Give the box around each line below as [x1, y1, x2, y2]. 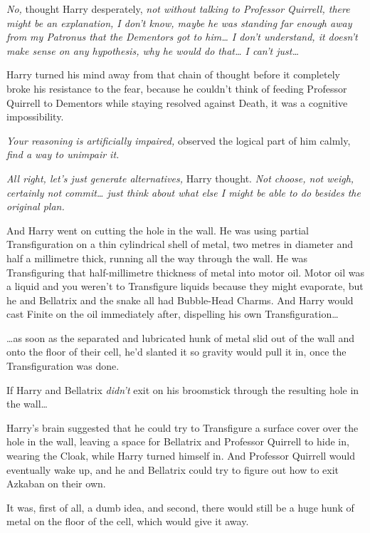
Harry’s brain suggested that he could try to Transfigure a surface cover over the [6, 420, 359, 435]
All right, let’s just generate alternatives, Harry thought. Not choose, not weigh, [6, 170, 354, 185]
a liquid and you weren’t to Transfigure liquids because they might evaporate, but [6, 279, 364, 294]
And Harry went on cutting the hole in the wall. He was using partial [6, 222, 309, 237]
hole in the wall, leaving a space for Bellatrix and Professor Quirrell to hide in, [6, 434, 349, 449]
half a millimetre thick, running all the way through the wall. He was [6, 250, 307, 265]
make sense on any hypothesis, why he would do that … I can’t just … [6, 43, 300, 58]
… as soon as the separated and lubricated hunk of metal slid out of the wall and [6, 330, 354, 345]
